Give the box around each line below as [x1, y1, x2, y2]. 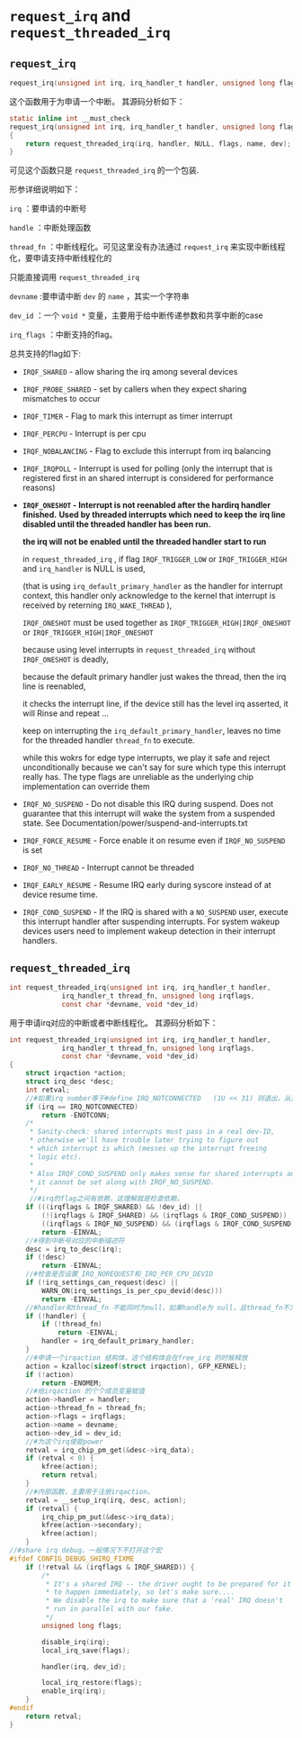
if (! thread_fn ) [41, 1320, 102, 1329]
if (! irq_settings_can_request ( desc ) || [25, 1278, 179, 1288]
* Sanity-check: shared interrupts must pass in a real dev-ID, [29, 1127, 276, 1136]
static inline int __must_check [9, 113, 130, 122]
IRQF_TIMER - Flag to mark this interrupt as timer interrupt [22, 411, 233, 421]
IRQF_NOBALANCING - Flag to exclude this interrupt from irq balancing [22, 446, 271, 457]
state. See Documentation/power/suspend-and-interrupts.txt [22, 818, 249, 828]
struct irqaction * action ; [25, 1069, 127, 1078]
